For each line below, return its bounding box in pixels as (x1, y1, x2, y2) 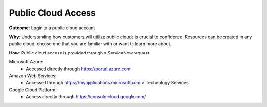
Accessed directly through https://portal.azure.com (26, 66, 131, 72)
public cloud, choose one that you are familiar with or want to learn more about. (9, 41, 172, 47)
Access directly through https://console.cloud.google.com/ (26, 94, 146, 100)
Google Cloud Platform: (9, 87, 57, 93)
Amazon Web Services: (9, 72, 57, 79)
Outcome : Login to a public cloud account (9, 25, 95, 31)
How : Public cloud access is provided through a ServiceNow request (9, 50, 149, 55)
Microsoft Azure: (9, 59, 44, 65)
